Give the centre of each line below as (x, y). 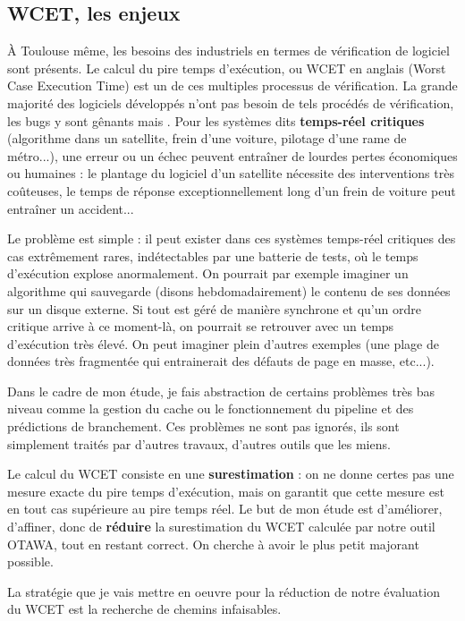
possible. (30, 561)
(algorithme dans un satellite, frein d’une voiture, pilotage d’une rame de (207, 138)
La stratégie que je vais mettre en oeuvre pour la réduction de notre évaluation (224, 591)
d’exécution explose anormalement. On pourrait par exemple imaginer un (208, 273)
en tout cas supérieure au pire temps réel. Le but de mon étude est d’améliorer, (225, 509)
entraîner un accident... (71, 208)
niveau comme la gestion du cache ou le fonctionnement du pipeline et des (211, 408)
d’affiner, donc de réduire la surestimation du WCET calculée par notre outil (221, 527)
